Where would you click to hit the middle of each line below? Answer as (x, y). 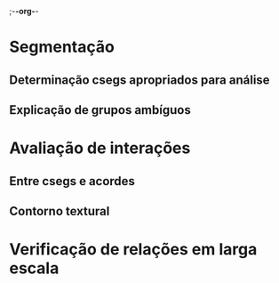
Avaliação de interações (100, 148)
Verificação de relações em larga (133, 250)
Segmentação (62, 47)
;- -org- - (24, 11)
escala (34, 268)
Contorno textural (60, 211)
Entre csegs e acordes (72, 181)
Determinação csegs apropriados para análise (139, 80)
